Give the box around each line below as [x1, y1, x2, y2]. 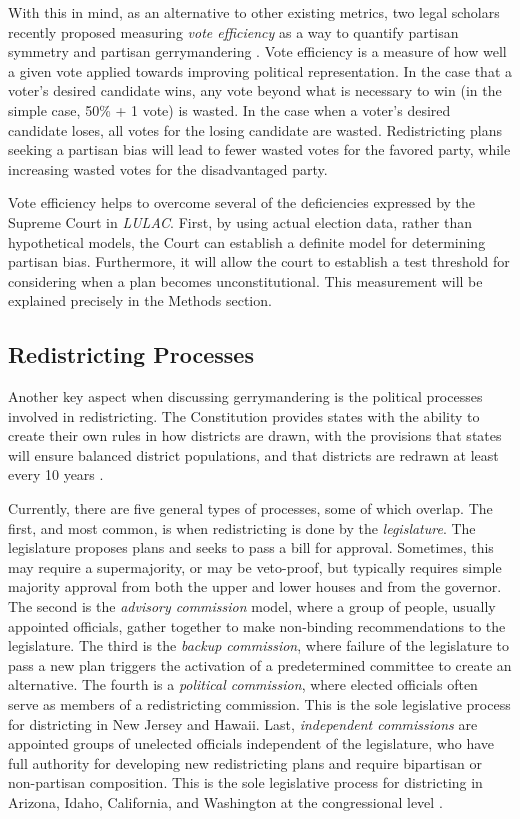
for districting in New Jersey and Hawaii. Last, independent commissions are [8, 713, 478, 734]
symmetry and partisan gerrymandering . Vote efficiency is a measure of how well [8, 41, 507, 62]
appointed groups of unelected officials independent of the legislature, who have [8, 733, 495, 754]
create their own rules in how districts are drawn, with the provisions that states [8, 425, 502, 446]
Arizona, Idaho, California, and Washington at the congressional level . [8, 791, 443, 812]
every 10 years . [8, 464, 104, 485]
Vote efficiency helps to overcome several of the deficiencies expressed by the [8, 192, 476, 213]
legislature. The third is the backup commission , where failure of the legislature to [8, 635, 509, 656]
